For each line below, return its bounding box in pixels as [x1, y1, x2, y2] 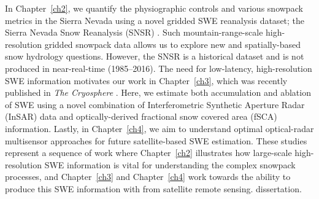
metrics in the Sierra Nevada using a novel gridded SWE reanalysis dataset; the [5, 14, 305, 26]
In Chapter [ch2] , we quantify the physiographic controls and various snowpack [5, 2, 303, 14]
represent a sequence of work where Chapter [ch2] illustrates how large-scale [5, 146, 292, 159]
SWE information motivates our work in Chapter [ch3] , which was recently [5, 74, 288, 87]
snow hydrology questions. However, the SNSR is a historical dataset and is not [5, 50, 304, 63]
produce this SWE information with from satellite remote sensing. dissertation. [5, 182, 302, 195]
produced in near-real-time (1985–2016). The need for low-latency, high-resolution [5, 61, 312, 74]
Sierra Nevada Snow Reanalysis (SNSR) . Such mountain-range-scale [5, 26, 263, 39]
